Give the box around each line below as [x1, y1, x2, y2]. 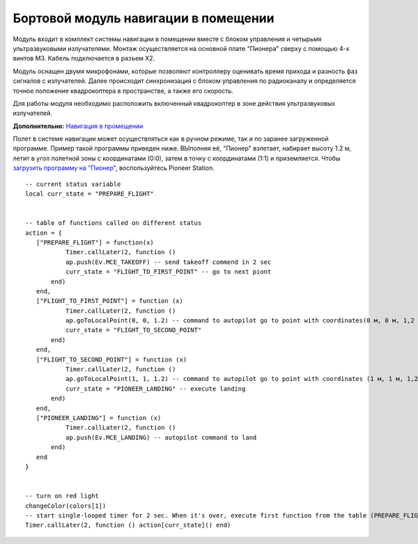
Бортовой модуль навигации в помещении [13, 10, 274, 26]
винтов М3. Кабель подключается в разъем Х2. [13, 54, 155, 63]
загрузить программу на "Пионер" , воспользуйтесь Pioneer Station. [13, 164, 215, 172]
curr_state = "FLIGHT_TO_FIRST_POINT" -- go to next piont [65, 268, 272, 276]
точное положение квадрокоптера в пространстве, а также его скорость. [13, 86, 233, 95]
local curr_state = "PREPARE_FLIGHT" [25, 190, 155, 198]
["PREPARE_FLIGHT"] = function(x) [36, 238, 155, 247]
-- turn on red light [25, 492, 99, 500]
